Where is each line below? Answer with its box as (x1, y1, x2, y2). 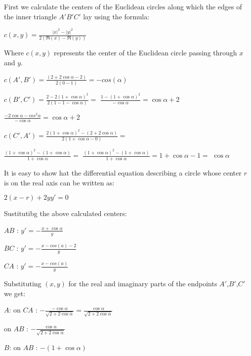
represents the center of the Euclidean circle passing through (54, 47, 237, 58)
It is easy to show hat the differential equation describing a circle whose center (4, 168, 242, 178)
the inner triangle (4, 11, 57, 21)
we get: (4, 288, 26, 298)
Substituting (4, 278, 42, 289)
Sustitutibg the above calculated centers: (4, 208, 127, 219)
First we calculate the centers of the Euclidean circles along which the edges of (4, 1, 242, 11)
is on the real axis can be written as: (4, 177, 115, 187)
